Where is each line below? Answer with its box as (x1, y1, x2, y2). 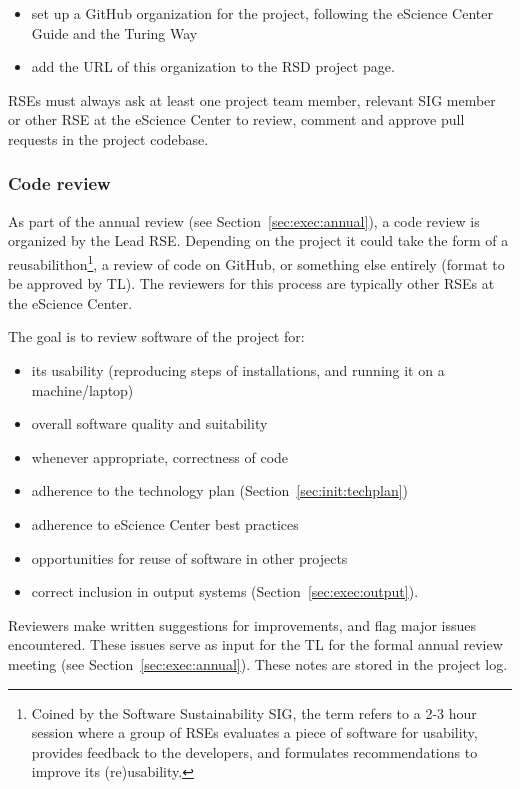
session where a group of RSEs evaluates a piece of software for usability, (31, 722, 478, 743)
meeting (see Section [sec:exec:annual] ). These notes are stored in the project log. (8, 653, 508, 674)
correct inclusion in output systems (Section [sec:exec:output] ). (31, 581, 419, 602)
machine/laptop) (31, 379, 134, 400)
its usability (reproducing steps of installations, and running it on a (31, 360, 445, 380)
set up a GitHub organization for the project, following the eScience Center (31, 3, 493, 23)
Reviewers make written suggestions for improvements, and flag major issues (8, 614, 477, 635)
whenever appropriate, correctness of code (31, 446, 289, 467)
